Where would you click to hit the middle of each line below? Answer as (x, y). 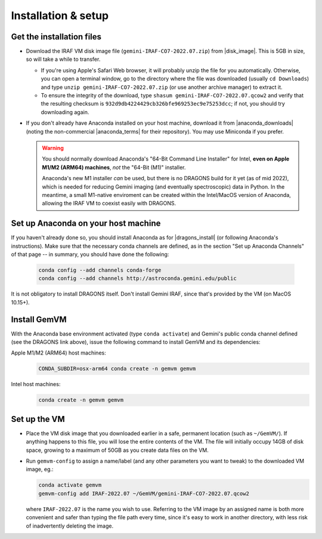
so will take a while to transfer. (63, 59)
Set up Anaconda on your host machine (86, 224)
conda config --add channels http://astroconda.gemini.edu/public (137, 278)
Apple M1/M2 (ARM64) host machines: (59, 353)
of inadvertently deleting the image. (69, 526)
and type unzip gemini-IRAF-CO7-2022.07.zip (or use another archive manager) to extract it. (162, 87)
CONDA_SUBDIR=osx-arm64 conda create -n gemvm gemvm (117, 369)
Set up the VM (38, 419)
